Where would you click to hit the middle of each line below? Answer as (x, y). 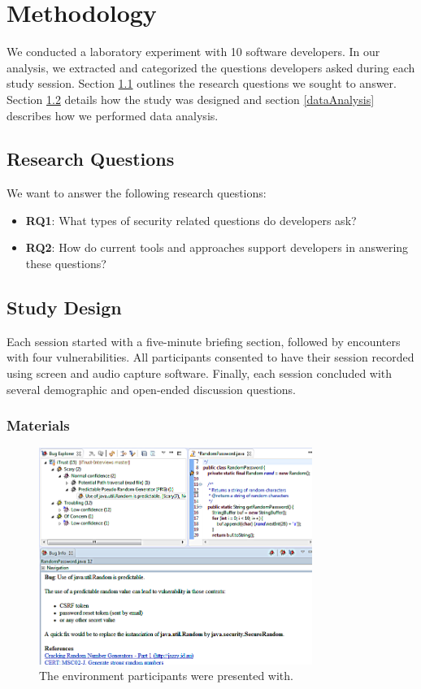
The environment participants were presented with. (166, 676)
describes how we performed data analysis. (113, 115)
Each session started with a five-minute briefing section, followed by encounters (204, 341)
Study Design (64, 308)
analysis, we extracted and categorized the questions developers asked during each (211, 67)
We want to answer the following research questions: (137, 193)
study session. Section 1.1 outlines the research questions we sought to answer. (202, 83)
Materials (38, 425)
